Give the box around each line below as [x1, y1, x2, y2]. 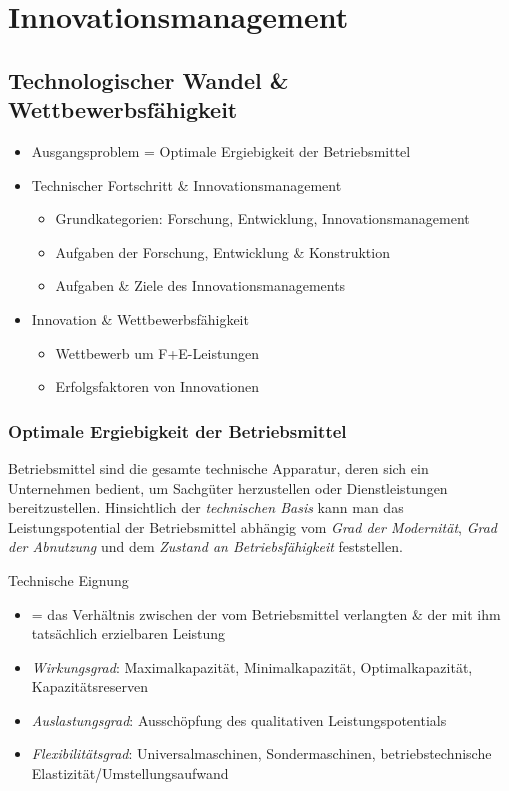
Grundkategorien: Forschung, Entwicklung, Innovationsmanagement [55, 208, 470, 229]
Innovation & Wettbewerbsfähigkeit [31, 308, 249, 329]
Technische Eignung [8, 569, 129, 590]
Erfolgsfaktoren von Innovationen [55, 376, 259, 397]
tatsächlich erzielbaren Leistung [31, 623, 226, 644]
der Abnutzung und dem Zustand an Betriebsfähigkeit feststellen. [8, 536, 403, 557]
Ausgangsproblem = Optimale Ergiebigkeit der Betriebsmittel [31, 140, 411, 161]
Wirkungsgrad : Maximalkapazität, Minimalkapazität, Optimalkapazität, [31, 656, 473, 677]
